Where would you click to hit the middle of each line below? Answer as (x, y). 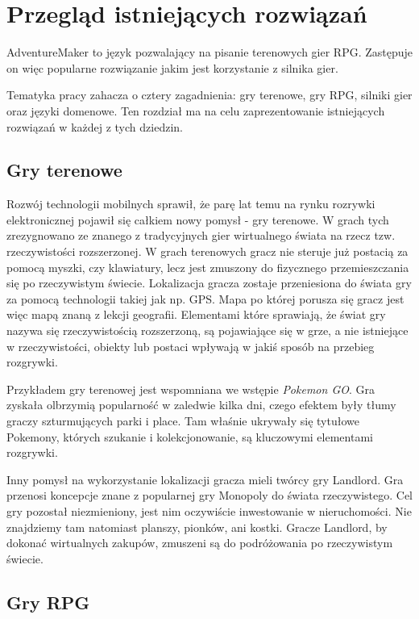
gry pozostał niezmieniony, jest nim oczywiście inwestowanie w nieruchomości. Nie (209, 510)
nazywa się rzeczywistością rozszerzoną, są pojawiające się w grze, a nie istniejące (207, 330)
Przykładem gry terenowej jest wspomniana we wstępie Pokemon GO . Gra (191, 389)
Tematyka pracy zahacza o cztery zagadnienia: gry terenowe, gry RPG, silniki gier (209, 95)
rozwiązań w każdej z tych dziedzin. (95, 126)
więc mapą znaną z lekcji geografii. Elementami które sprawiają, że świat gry (196, 314)
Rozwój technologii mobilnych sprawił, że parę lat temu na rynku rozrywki (191, 204)
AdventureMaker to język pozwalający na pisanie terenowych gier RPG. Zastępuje (210, 52)
